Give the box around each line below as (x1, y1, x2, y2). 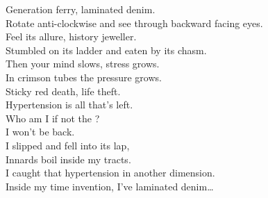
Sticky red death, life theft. (6, 83, 121, 98)
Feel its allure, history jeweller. (6, 29, 137, 44)
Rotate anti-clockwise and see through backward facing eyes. (6, 15, 263, 30)
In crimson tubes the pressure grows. (6, 69, 162, 84)
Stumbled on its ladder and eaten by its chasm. (6, 42, 207, 57)
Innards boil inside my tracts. (6, 151, 131, 166)
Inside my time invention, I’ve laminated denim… (6, 179, 214, 193)
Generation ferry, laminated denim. (6, 2, 156, 16)
